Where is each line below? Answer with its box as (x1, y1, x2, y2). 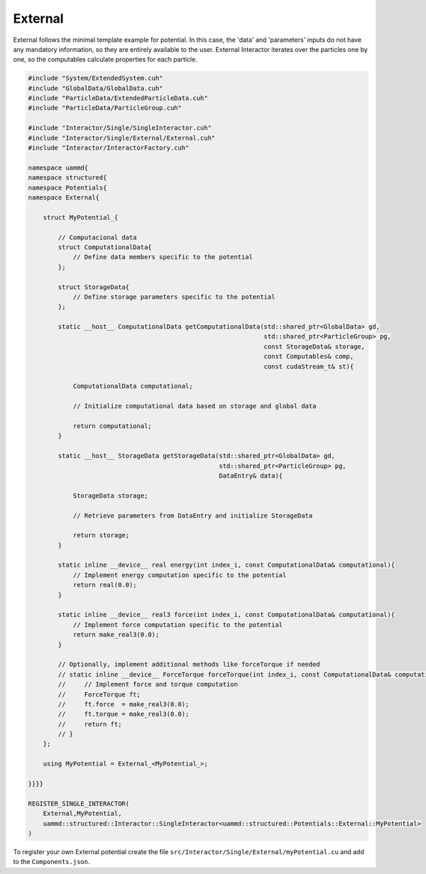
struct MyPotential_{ (43, 213, 119, 222)
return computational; (72, 422, 152, 430)
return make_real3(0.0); (72, 630, 160, 639)
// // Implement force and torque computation (58, 680, 238, 689)
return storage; (72, 531, 130, 540)
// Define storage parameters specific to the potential (72, 293, 275, 301)
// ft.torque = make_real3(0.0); (58, 710, 190, 719)
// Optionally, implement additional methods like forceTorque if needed (58, 660, 321, 669)
